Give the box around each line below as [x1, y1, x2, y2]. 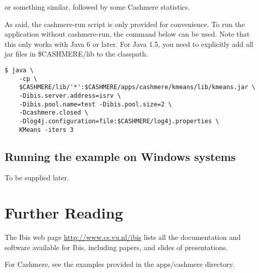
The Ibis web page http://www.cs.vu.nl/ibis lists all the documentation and [5, 232, 241, 242]
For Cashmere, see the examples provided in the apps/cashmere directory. [5, 259, 235, 269]
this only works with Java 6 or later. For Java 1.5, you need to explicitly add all [5, 38, 253, 49]
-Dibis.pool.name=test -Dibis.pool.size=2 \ [19, 100, 172, 108]
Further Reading [5, 202, 123, 223]
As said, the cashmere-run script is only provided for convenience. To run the [5, 18, 245, 29]
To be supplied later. [5, 172, 69, 183]
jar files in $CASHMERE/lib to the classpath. [5, 48, 148, 59]
